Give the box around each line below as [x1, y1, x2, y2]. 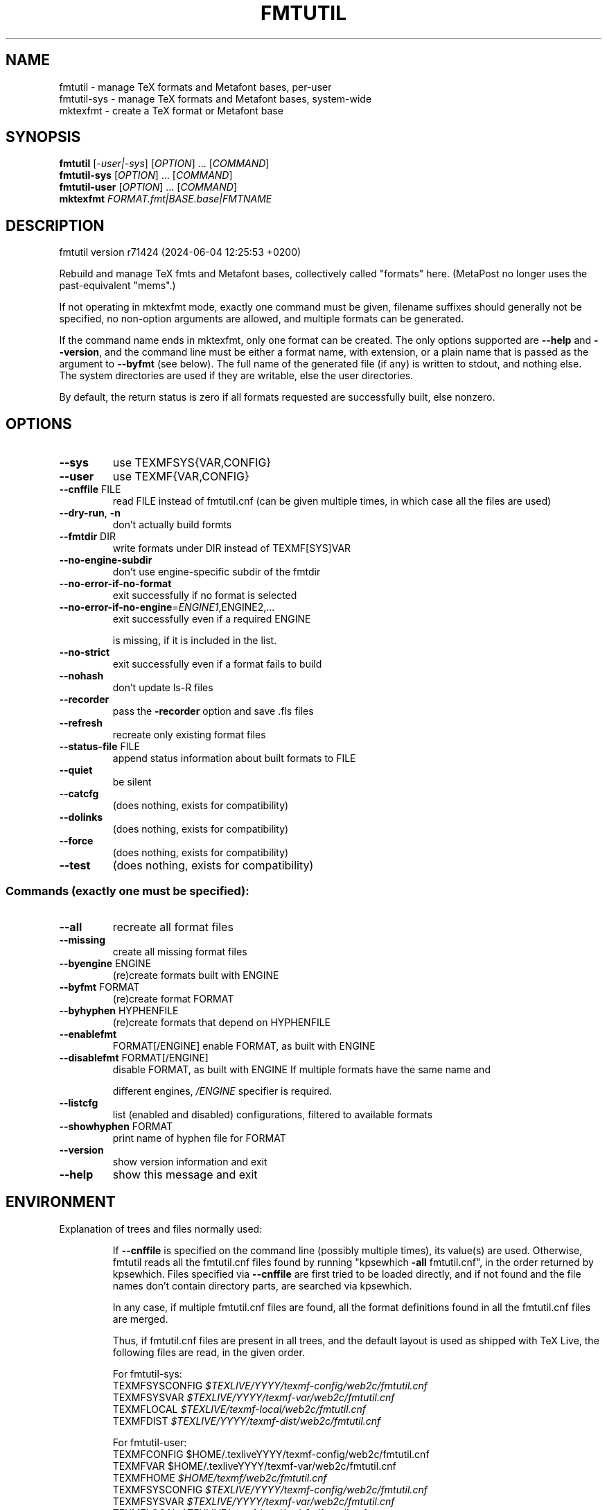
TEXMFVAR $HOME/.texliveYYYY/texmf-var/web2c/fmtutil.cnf [112, 1459, 396, 1472]
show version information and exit [112, 1155, 267, 1168]
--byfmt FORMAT [59, 980, 140, 993]
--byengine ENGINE [59, 957, 152, 969]
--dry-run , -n [59, 507, 121, 519]
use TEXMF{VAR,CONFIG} [112, 469, 249, 484]
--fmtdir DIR [59, 530, 116, 543]
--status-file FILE [59, 740, 140, 753]
